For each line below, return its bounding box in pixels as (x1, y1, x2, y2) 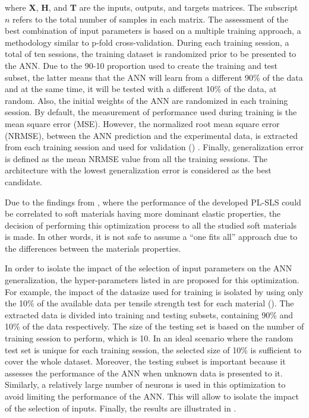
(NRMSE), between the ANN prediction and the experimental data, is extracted (5, 129, 298, 141)
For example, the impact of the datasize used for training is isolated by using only (5, 285, 304, 297)
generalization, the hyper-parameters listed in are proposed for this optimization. (5, 274, 299, 286)
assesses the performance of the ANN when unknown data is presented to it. (5, 366, 283, 379)
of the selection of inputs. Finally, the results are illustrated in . (5, 401, 237, 414)
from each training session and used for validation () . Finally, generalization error (5, 141, 304, 153)
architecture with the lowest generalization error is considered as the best (5, 164, 272, 176)
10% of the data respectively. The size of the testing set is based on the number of (5, 320, 304, 332)
